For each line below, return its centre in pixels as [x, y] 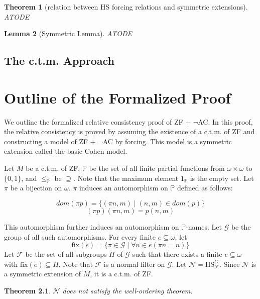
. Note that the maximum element [126, 178]
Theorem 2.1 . [27, 291]
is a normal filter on [134, 264]
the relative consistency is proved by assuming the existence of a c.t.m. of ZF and [129, 131]
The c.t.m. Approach [59, 61]
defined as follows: [205, 188]
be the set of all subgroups [66, 254]
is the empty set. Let [222, 178]
